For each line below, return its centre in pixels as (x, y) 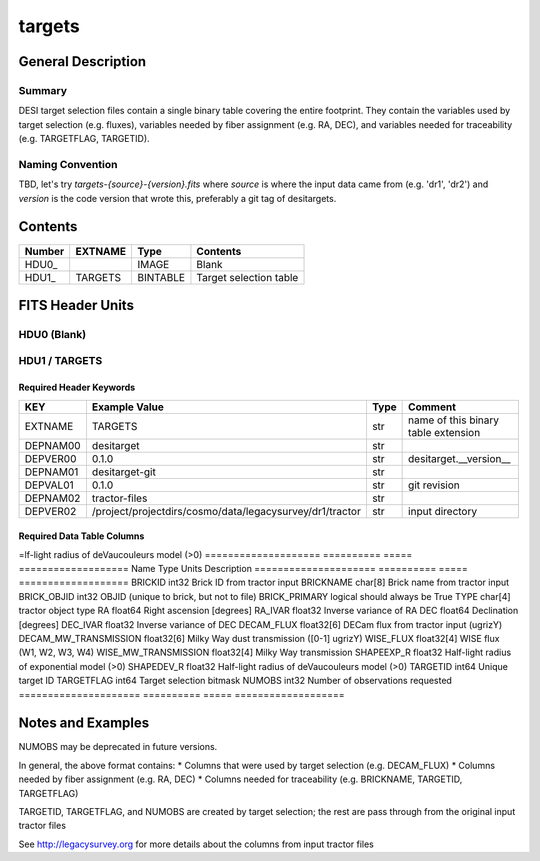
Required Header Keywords (77, 387)
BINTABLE (160, 277)
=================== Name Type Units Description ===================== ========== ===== (243, 569)
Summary (43, 90)
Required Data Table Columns (81, 536)
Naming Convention (68, 164)
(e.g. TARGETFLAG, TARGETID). (84, 139)
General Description (82, 61)
